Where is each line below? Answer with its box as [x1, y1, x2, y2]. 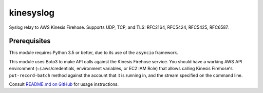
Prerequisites [9, 37, 51, 45]
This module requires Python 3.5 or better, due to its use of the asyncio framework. [9, 50, 179, 56]
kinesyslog [9, 7, 55, 18]
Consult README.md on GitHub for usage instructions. [9, 81, 119, 87]
